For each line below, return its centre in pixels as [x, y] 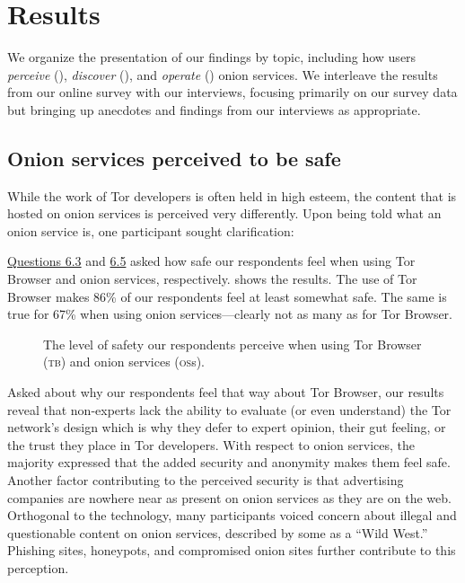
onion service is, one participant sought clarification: [151, 230]
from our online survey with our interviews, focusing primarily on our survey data [232, 92]
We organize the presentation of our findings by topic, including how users [212, 57]
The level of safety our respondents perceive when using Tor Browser [232, 344]
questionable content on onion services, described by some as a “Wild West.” [218, 532]
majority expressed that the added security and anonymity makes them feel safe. [229, 462]
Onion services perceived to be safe [174, 158]
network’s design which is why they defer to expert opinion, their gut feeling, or [227, 427]
